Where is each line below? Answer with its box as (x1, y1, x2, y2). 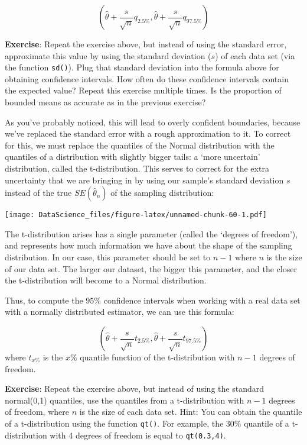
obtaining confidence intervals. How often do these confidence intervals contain (5, 72, 289, 85)
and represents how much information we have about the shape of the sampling (5, 239, 292, 251)
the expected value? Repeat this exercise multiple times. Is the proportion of (5, 84, 282, 96)
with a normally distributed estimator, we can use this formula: (5, 305, 234, 318)
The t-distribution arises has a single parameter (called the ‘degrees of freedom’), (5, 227, 298, 240)
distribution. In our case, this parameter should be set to (5, 251, 211, 263)
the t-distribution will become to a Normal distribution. (5, 274, 207, 286)
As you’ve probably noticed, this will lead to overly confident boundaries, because (5, 115, 301, 128)
